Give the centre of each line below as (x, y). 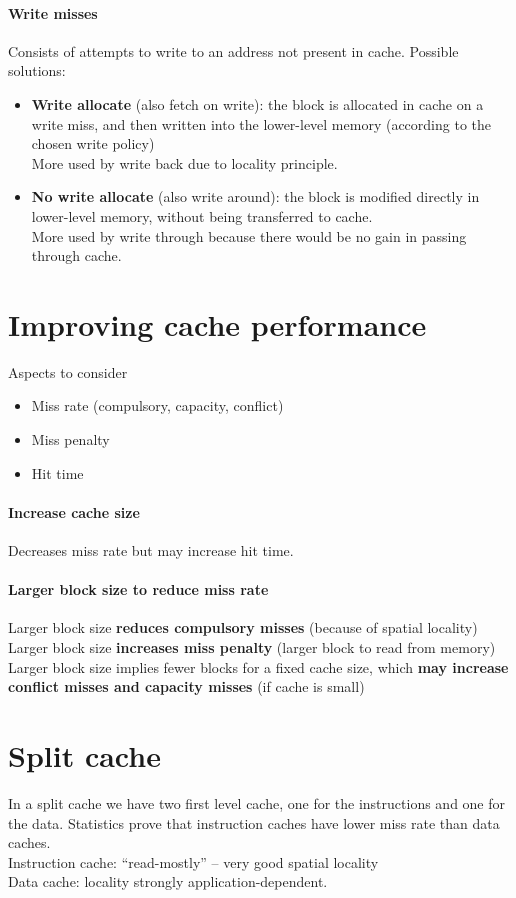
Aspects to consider (68, 371)
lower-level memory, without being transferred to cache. (202, 215)
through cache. (76, 255)
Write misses (53, 12)
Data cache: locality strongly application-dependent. (168, 881)
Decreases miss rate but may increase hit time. (151, 550)
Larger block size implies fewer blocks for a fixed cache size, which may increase (258, 666)
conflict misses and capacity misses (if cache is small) (186, 686)
